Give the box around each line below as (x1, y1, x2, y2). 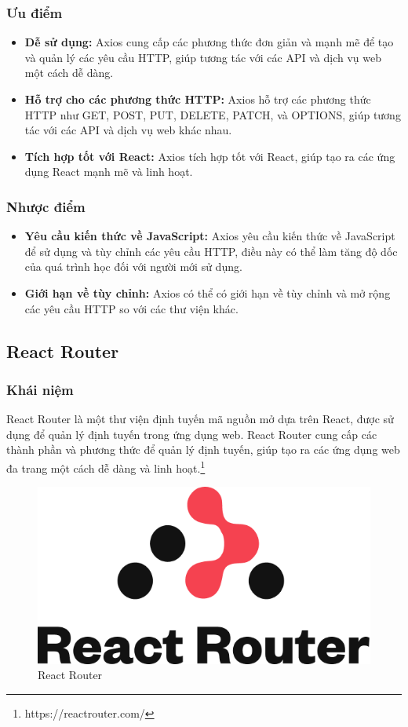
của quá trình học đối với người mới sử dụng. (24, 258, 242, 275)
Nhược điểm (6, 196, 86, 216)
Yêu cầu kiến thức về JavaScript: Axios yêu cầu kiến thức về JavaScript (24, 228, 395, 244)
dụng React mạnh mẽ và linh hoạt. (24, 163, 193, 180)
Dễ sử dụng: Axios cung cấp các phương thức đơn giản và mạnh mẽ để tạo (24, 34, 394, 50)
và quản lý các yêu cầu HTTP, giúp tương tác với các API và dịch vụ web (24, 49, 381, 65)
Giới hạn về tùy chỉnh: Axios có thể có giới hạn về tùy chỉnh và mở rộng (24, 284, 391, 301)
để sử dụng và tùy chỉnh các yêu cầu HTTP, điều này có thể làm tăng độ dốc (24, 243, 398, 259)
